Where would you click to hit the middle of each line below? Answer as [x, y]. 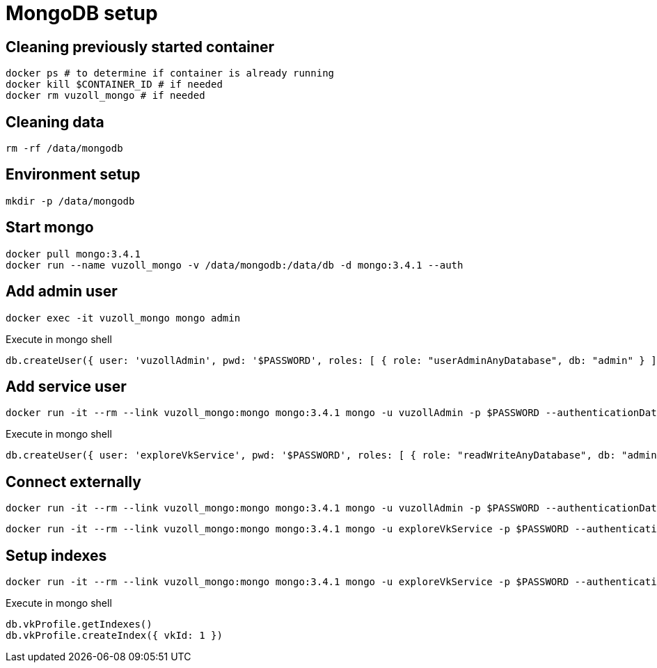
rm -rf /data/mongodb [64, 149]
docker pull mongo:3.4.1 [73, 254]
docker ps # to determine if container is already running [170, 73]
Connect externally [73, 482]
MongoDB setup [82, 13]
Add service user [66, 386]
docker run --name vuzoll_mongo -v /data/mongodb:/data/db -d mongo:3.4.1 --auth [235, 265]
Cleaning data [55, 122]
